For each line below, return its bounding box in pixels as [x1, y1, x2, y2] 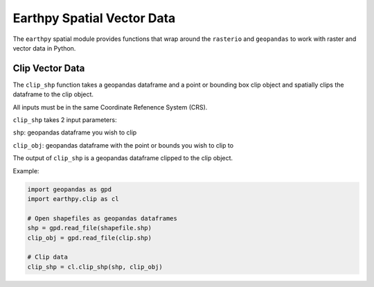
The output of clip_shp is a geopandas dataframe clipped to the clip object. [12, 154, 233, 162]
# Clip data [27, 253, 69, 261]
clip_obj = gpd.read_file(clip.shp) [27, 234, 152, 242]
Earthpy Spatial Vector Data [12, 10, 176, 26]
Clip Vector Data [12, 62, 85, 74]
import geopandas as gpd [27, 185, 112, 193]
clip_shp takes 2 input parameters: [12, 116, 117, 124]
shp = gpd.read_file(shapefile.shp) [27, 224, 152, 232]
